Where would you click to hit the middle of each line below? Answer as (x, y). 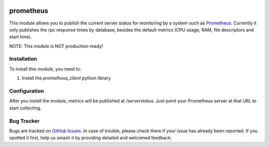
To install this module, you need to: (45, 69)
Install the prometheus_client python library (66, 78)
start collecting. (25, 108)
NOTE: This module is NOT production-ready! (56, 46)
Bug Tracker (24, 121)
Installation (23, 59)
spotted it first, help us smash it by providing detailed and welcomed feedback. (90, 138)
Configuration (27, 91)
